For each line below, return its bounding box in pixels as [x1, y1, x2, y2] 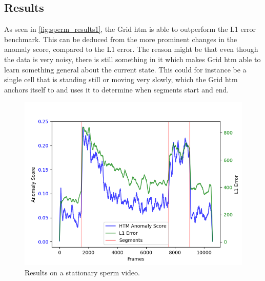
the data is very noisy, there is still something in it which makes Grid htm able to [4, 53, 261, 64]
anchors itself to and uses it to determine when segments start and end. [4, 84, 229, 95]
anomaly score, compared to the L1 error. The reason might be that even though [4, 44, 258, 54]
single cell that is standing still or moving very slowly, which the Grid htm [4, 74, 238, 85]
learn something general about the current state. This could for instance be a [4, 64, 247, 74]
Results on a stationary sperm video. [25, 267, 140, 277]
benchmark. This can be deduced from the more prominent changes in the [4, 33, 237, 44]
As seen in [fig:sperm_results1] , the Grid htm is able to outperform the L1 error [4, 24, 256, 34]
